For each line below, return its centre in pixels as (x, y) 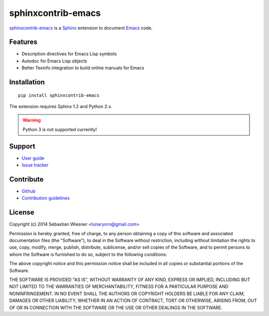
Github (29, 191)
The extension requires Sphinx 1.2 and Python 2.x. (61, 107)
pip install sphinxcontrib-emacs (59, 95)
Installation (27, 82)
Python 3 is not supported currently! (60, 129)
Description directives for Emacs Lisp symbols (69, 54)
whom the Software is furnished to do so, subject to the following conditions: (88, 254)
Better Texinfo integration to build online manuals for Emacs (83, 68)
